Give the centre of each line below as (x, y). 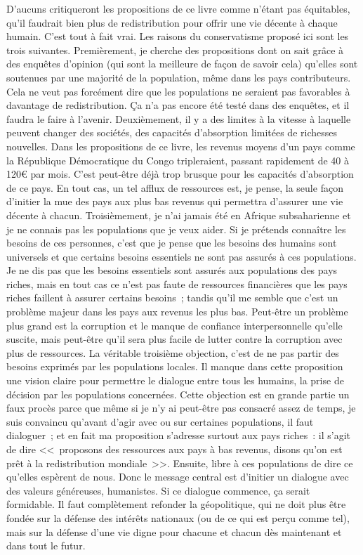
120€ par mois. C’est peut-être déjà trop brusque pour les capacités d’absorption (180, 174)
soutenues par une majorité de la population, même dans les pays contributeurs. (179, 77)
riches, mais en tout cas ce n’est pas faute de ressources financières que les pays (177, 283)
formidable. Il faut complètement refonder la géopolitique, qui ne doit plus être (176, 504)
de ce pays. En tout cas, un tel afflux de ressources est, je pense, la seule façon (175, 187)
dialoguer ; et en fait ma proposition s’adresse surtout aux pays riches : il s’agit (179, 435)
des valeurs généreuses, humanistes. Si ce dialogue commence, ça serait (158, 490)
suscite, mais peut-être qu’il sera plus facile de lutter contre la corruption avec (174, 339)
